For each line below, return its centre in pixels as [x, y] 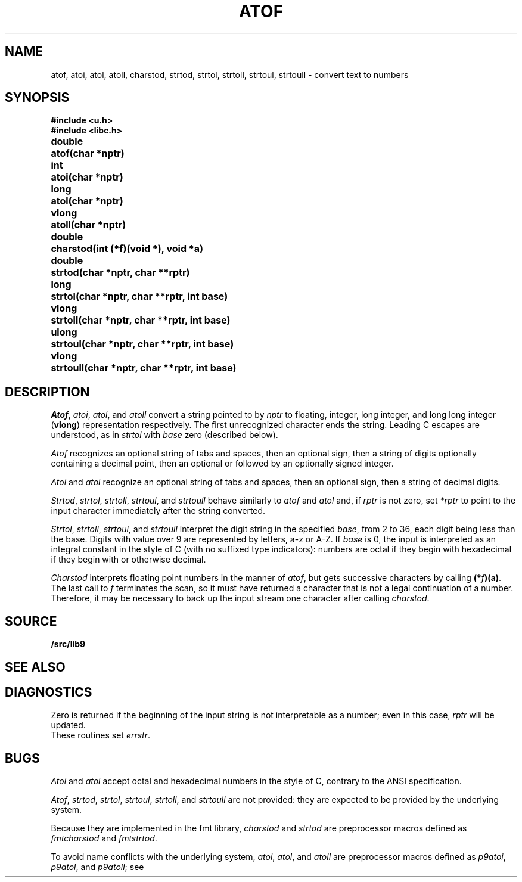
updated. [68, 725]
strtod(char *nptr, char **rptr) [120, 273]
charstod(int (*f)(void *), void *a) [127, 249]
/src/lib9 [68, 644]
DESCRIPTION [47, 392]
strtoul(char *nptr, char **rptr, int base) [142, 344]
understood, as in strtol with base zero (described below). [164, 435]
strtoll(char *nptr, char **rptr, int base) [141, 320]
